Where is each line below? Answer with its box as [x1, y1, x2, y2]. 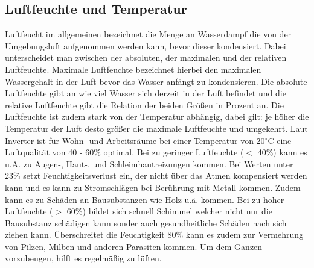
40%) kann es [257, 146, 307, 158]
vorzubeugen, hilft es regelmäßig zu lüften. [5, 252, 162, 264]
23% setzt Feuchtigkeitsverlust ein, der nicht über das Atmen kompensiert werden [5, 169, 307, 182]
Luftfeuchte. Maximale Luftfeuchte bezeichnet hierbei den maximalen [5, 63, 261, 75]
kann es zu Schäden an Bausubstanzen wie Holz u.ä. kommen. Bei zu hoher [5, 193, 284, 205]
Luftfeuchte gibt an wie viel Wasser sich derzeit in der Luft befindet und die [5, 87, 286, 99]
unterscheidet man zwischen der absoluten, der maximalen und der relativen [5, 51, 287, 64]
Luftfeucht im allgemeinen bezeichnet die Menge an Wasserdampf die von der [5, 28, 292, 40]
